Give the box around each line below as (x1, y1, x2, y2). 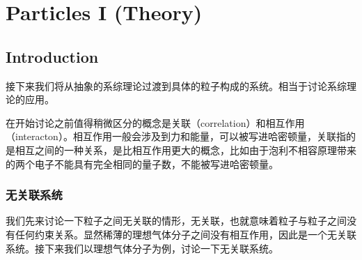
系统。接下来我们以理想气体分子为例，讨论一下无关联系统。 (6, 240, 278, 255)
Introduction (6, 45, 99, 67)
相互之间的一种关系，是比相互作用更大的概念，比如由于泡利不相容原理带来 (15, 142, 356, 157)
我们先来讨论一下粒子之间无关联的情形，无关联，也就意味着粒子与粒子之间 (6, 213, 347, 228)
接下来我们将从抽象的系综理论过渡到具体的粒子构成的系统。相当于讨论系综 (6, 78, 347, 93)
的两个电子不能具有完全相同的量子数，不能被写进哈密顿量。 (6, 156, 278, 171)
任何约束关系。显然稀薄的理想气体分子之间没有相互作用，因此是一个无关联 (15, 227, 356, 241)
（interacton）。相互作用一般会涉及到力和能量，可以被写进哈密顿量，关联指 (6, 129, 346, 144)
